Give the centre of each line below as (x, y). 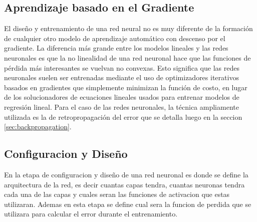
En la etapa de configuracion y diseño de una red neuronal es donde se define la (126, 174)
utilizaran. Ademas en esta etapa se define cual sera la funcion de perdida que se (128, 204)
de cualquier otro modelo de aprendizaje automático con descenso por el (115, 38)
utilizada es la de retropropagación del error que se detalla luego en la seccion (123, 117)
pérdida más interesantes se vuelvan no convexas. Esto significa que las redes (122, 67)
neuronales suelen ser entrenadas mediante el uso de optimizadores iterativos (121, 77)
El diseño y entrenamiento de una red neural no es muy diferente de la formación (128, 28)
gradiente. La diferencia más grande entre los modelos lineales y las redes (116, 48)
